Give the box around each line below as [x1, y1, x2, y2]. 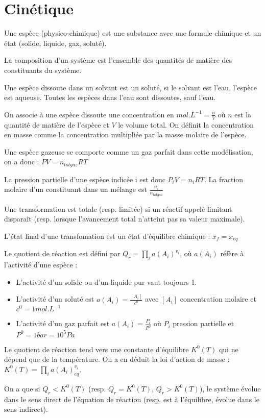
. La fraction [204, 174, 244, 184]
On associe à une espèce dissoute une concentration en [4, 109, 174, 119]
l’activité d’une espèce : [4, 259, 78, 270]
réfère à [220, 248, 244, 259]
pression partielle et [173, 318, 234, 329]
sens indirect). [4, 404, 48, 414]
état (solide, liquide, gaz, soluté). [4, 37, 107, 48]
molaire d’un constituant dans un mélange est [4, 184, 147, 194]
